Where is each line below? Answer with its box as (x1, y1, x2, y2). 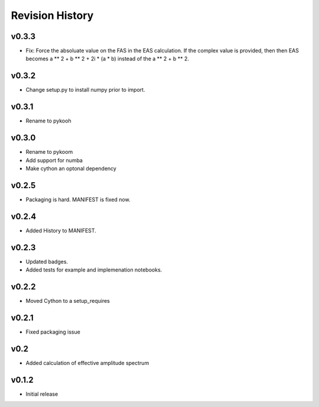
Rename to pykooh (25, 117, 71, 124)
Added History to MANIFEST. (25, 227, 97, 234)
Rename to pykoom (25, 148, 73, 156)
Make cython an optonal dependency (25, 164, 116, 172)
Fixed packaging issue (25, 328, 81, 335)
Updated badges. (25, 258, 68, 265)
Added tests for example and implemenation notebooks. (25, 266, 162, 273)
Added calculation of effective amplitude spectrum (25, 359, 149, 366)
